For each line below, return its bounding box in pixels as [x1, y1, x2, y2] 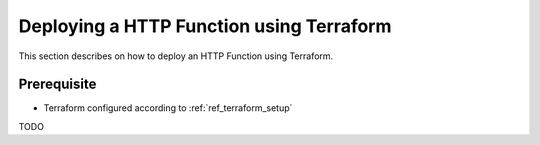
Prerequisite [18, 76, 97, 93]
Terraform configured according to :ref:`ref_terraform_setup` [43, 102, 293, 114]
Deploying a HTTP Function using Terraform [18, 15, 392, 37]
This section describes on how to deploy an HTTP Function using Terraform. [18, 50, 334, 62]
